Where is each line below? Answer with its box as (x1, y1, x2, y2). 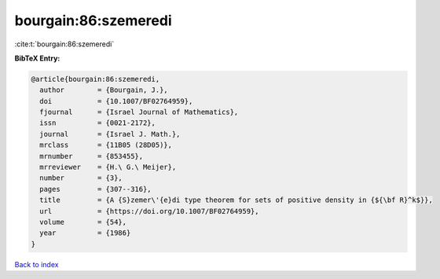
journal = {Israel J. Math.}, (39, 130, 181, 138)
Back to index (14, 259, 59, 269)
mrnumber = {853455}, (39, 152, 144, 160)
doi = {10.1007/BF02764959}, (39, 97, 193, 105)
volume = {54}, (39, 218, 127, 226)
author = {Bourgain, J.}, (39, 86, 168, 94)
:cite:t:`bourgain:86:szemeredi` (14, 39, 115, 49)
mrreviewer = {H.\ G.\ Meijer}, (39, 163, 177, 172)
